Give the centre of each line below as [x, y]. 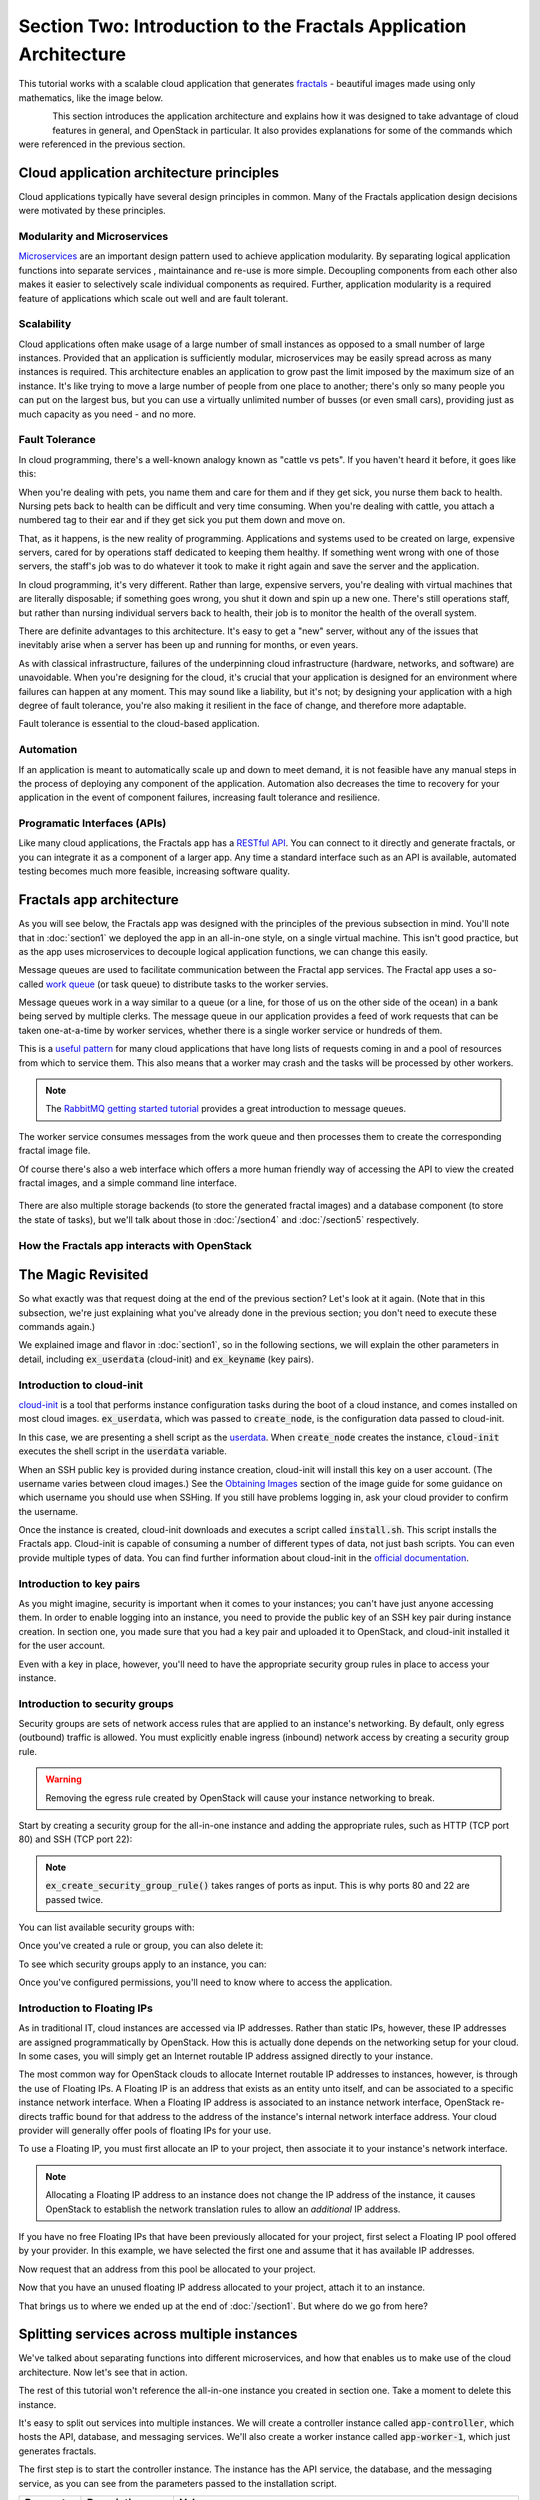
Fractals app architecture [98, 900]
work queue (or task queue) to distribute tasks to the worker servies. [187, 984]
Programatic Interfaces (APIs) [92, 823]
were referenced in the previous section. [102, 144]
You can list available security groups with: [106, 1927]
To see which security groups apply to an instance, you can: [142, 1964]
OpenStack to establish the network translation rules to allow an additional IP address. [223, 2209]
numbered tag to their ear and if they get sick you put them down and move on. [182, 520]
